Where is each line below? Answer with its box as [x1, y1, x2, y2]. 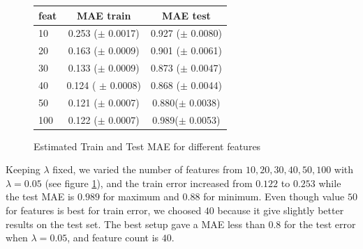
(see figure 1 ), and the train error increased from [45, 175, 253, 190]
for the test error [284, 216, 356, 231]
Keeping [6, 162, 40, 177]
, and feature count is [67, 230, 159, 245]
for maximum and [103, 189, 179, 204]
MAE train [76, 8, 131, 22]
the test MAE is [6, 189, 75, 204]
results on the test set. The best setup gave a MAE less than [6, 216, 265, 231]
